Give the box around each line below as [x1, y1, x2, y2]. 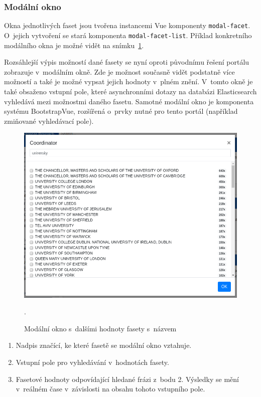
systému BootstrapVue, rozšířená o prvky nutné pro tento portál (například [4, 106, 238, 116]
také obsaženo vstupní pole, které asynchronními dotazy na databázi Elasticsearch [4, 86, 257, 96]
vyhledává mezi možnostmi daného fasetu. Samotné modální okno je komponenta [4, 96, 254, 106]
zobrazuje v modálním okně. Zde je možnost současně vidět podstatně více [4, 66, 235, 77]
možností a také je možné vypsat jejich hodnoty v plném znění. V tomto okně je [4, 76, 253, 87]
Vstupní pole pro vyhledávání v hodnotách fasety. [16, 356, 169, 367]
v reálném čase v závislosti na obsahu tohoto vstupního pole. [16, 383, 205, 394]
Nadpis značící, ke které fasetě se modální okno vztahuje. [16, 340, 192, 350]
